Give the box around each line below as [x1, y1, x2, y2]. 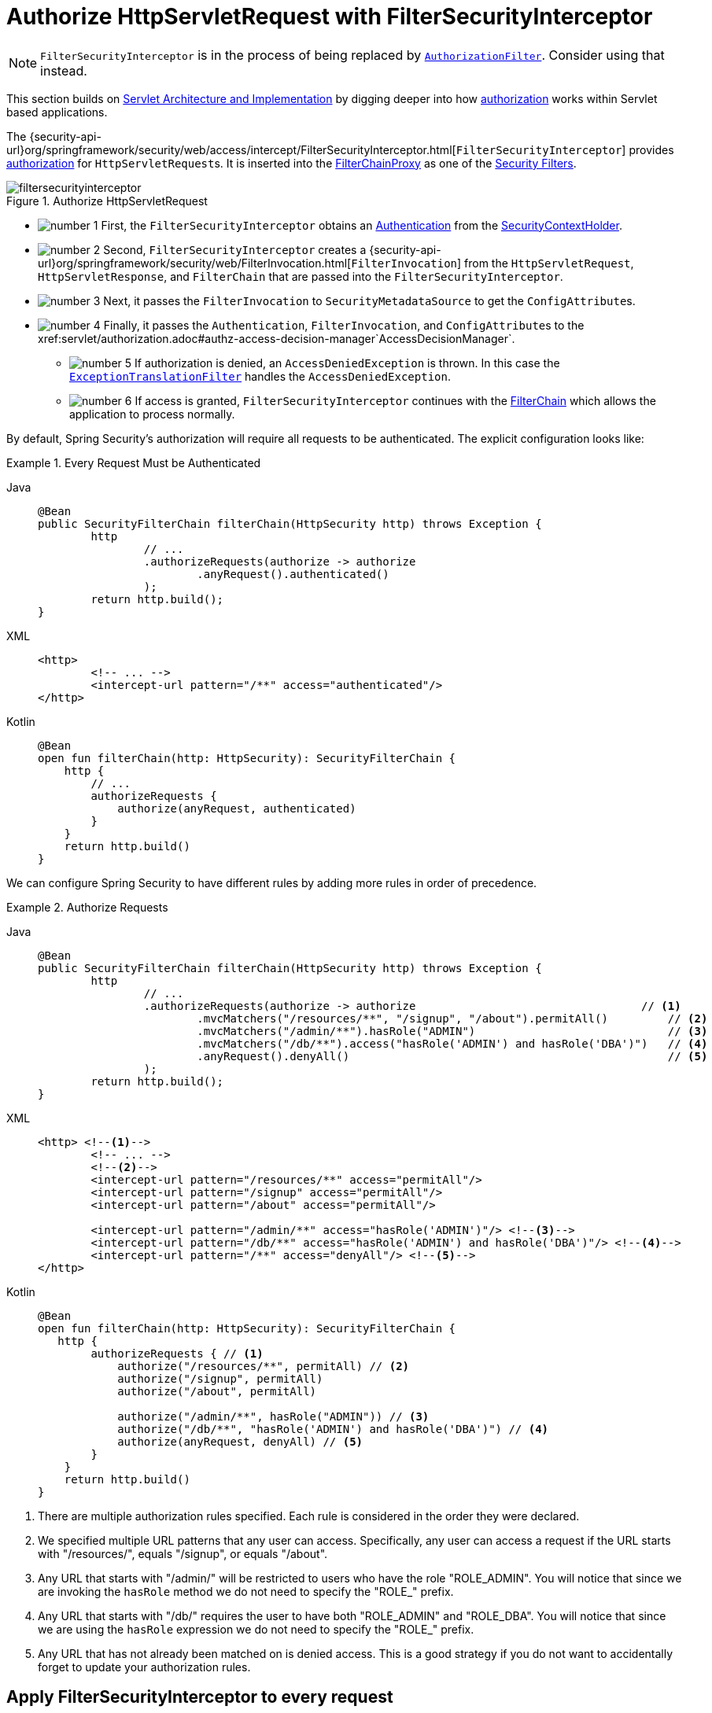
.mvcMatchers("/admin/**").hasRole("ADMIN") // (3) [197, 1024, 708, 1037]
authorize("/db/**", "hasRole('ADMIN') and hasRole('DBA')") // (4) [117, 1422, 549, 1435]
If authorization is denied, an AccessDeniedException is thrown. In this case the [135, 355, 560, 370]
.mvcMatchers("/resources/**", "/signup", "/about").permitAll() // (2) [197, 1011, 708, 1025]
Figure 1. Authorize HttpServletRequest [6, 193, 208, 208]
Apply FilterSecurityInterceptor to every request [6, 1687, 393, 1707]
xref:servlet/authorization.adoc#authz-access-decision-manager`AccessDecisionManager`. [38, 331, 515, 345]
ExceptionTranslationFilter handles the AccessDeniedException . [69, 369, 451, 383]
